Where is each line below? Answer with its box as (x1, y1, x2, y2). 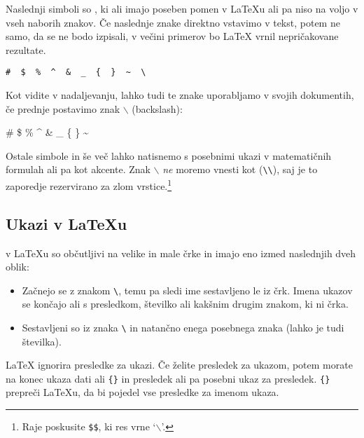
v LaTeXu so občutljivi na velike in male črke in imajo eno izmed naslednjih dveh (6, 245, 356, 260)
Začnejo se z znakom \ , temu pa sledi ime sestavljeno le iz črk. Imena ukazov (22, 282, 353, 297)
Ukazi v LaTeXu (6, 212, 127, 234)
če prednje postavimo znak (6, 101, 120, 116)
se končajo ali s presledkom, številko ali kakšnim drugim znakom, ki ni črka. (22, 296, 349, 311)
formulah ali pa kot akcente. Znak (6, 162, 150, 177)
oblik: (6, 259, 29, 274)
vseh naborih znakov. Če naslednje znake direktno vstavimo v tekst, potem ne (6, 15, 340, 29)
